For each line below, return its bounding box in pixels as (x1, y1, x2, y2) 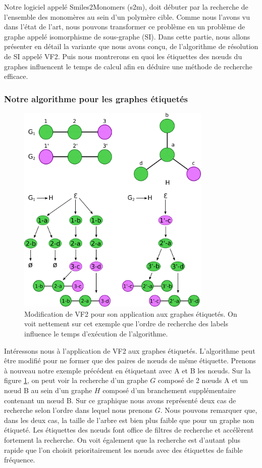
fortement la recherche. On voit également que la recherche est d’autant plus (4, 435, 241, 445)
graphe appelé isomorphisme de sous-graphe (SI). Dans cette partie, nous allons (4, 31, 250, 41)
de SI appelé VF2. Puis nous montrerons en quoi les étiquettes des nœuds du (4, 51, 242, 61)
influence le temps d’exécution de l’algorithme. (24, 328, 168, 339)
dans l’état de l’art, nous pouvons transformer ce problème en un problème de (4, 21, 245, 32)
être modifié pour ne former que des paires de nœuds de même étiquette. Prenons (4, 355, 256, 366)
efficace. (4, 71, 28, 81)
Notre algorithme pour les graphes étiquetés (4, 92, 188, 105)
